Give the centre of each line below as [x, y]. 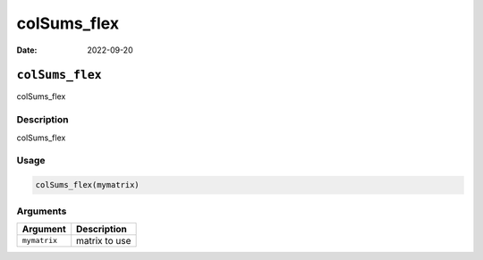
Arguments [42, 211]
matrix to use [104, 240]
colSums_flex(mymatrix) [88, 185]
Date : [27, 50]
